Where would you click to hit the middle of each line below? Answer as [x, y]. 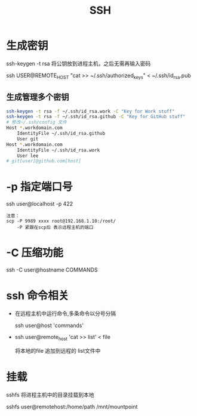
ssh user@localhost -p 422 [40, 204]
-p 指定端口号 [39, 187]
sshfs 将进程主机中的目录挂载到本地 [50, 395]
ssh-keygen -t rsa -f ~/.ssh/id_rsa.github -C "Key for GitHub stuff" [96, 117]
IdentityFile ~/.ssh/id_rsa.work [59, 150]
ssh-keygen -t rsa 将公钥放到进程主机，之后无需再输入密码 [79, 63]
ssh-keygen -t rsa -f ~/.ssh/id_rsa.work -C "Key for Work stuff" [90, 111]
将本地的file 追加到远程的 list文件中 [58, 350]
